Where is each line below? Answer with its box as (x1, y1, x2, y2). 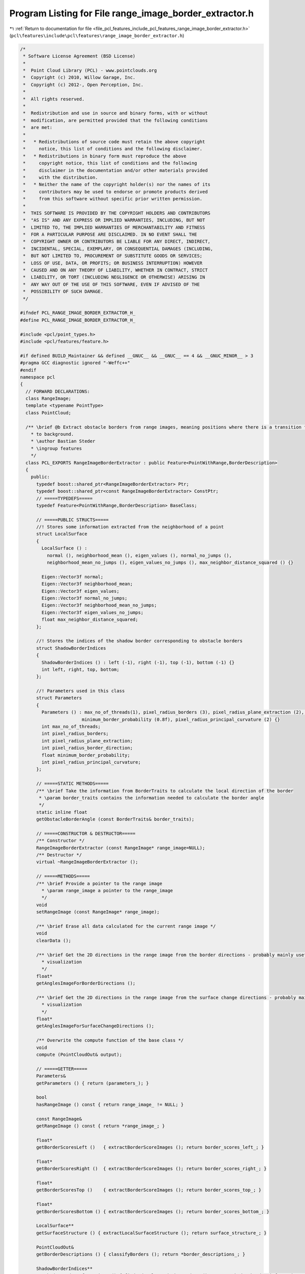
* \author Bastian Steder (30, 438, 96, 444)
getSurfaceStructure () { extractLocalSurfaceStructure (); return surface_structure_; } (36, 1230, 267, 1236)
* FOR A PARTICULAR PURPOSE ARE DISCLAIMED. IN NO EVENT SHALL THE (23, 232, 197, 237)
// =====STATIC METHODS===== (36, 781, 109, 787)
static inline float (36, 809, 87, 815)
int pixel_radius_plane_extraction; (41, 738, 133, 744)
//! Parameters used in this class (36, 688, 125, 694)
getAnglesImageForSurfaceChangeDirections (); (36, 1023, 155, 1029)
